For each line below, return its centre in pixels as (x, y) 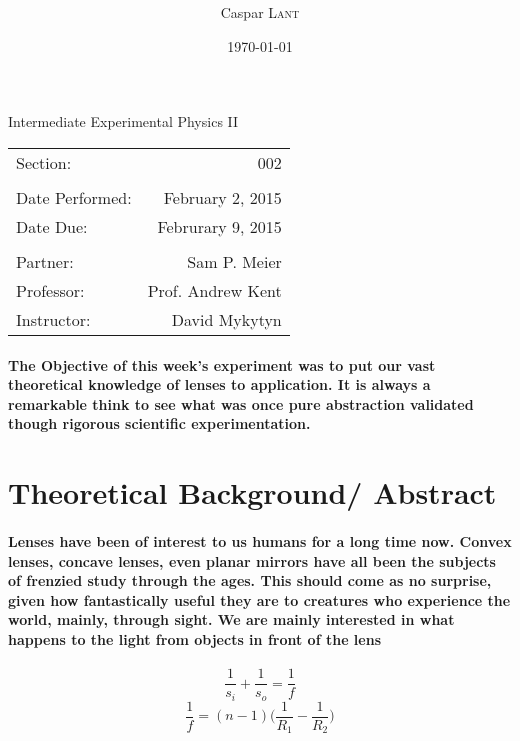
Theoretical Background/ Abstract (252, 492)
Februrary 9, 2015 (219, 226)
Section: (44, 162)
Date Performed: (74, 197)
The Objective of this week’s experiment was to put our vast (222, 364)
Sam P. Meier (234, 261)
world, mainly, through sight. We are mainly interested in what (231, 619)
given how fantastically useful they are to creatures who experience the (259, 599)
